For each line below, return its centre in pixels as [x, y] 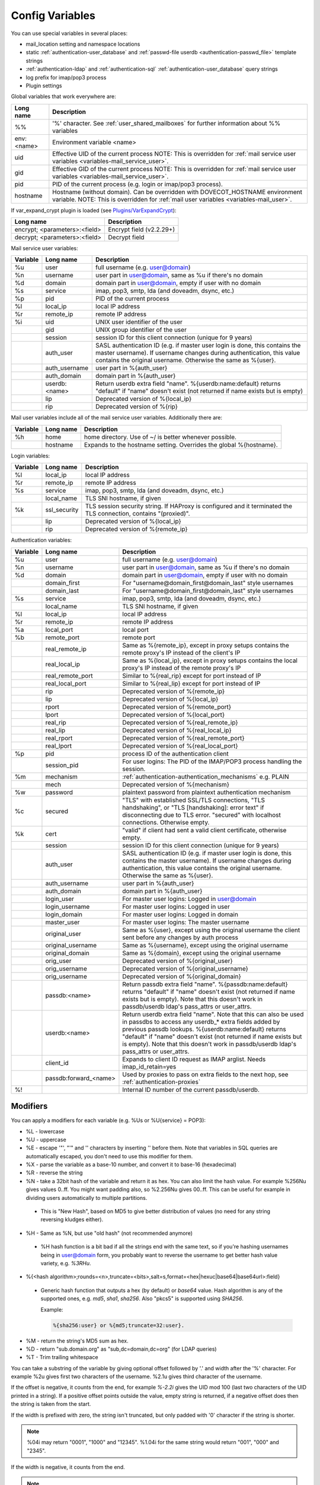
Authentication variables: [41, 540]
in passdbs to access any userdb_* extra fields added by [201, 1022]
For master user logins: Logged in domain [180, 914]
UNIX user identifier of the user [139, 322]
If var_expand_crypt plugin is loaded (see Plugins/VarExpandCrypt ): [94, 210]
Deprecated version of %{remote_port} [177, 707]
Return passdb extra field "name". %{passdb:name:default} [205, 984]
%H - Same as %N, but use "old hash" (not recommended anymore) [109, 1233]
